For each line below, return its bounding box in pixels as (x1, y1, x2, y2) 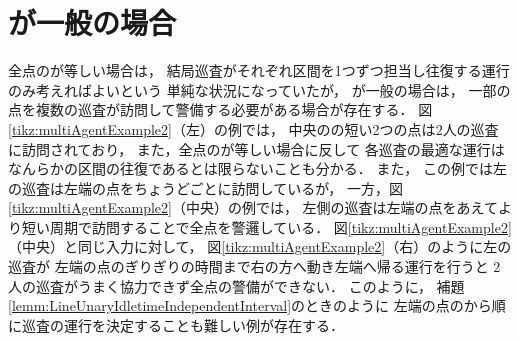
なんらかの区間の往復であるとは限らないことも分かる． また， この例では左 (8, 158, 507, 179)
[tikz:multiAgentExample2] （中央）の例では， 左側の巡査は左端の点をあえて (8, 197, 498, 218)
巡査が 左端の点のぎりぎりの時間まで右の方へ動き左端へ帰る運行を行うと (8, 256, 489, 277)
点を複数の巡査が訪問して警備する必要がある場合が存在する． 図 (8, 99, 433, 120)
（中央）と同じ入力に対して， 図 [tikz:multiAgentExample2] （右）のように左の (8, 236, 512, 257)
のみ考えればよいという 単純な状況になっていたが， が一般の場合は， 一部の (8, 79, 511, 100)
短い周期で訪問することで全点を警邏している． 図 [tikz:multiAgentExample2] (21, 216, 512, 237)
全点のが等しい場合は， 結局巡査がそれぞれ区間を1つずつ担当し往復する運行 (8, 60, 510, 81)
